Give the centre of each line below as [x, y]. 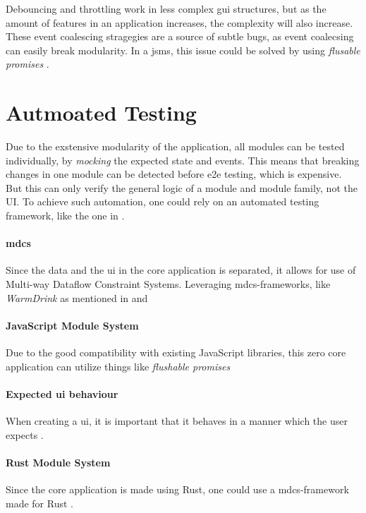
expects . [25, 434]
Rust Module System [58, 462]
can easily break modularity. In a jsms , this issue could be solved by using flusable [183, 50]
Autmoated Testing [101, 113]
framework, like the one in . [65, 216]
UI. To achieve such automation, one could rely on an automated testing [163, 201]
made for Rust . [39, 503]
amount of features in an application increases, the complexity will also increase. [179, 22]
